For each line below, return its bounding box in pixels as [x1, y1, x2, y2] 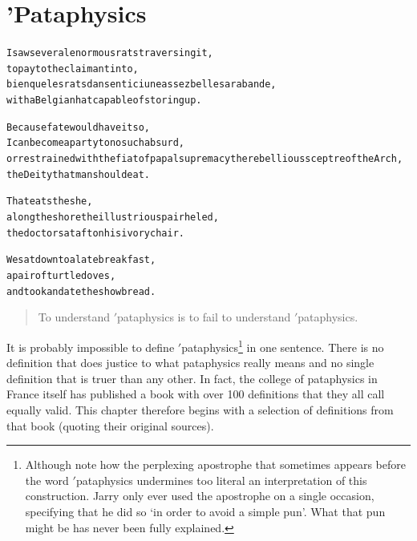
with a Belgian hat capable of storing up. [6, 95, 202, 107]
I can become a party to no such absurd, [6, 137, 184, 149]
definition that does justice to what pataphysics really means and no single [6, 354, 374, 371]
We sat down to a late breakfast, [6, 254, 156, 266]
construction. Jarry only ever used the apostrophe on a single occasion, [25, 487, 374, 504]
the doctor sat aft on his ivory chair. [6, 227, 184, 239]
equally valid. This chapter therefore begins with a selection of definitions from [6, 401, 394, 418]
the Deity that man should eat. [6, 168, 150, 180]
